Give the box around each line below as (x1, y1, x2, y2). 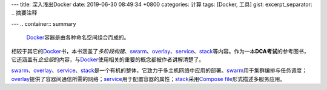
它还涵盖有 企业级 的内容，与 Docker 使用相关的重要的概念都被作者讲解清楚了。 (11, 56, 205, 63)
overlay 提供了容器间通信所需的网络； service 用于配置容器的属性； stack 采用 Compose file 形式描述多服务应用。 (11, 75, 286, 82)
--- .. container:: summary (11, 20, 76, 27)
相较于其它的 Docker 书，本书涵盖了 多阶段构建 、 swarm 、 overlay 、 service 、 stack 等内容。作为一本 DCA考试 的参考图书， (11, 47, 309, 55)
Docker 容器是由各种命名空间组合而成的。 (26, 34, 130, 41)
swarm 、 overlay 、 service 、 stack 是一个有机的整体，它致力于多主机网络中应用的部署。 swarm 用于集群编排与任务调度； (11, 67, 308, 74)
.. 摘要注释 (11, 9, 38, 16)
